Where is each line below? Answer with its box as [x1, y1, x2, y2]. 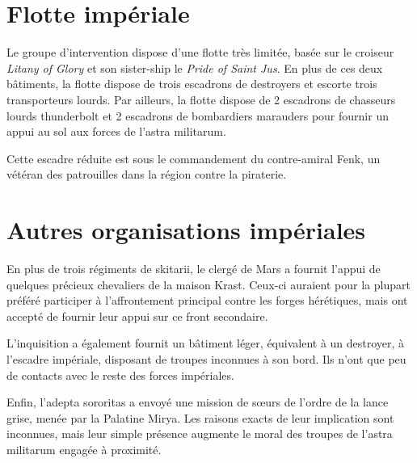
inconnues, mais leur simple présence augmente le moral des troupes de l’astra [6, 425, 393, 442]
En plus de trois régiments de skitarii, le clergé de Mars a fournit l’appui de [6, 260, 381, 276]
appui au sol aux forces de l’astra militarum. [6, 123, 226, 140]
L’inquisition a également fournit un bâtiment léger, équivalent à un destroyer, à [6, 335, 405, 351]
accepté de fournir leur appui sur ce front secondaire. [6, 307, 268, 324]
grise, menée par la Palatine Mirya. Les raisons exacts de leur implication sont [6, 409, 394, 426]
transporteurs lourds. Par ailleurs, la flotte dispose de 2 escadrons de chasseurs [6, 90, 396, 107]
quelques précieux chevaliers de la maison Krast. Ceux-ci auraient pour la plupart [6, 276, 411, 293]
